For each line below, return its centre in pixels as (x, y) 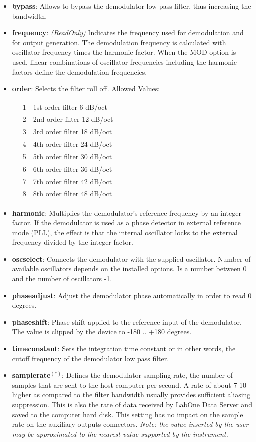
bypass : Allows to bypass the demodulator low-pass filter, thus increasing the (131, 6)
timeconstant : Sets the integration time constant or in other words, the (124, 348)
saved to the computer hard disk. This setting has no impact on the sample (128, 414)
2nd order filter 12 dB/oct (73, 119)
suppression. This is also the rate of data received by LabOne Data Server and (132, 404)
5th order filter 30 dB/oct (73, 156)
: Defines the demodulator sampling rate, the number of (147, 375)
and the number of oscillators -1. (62, 278)
